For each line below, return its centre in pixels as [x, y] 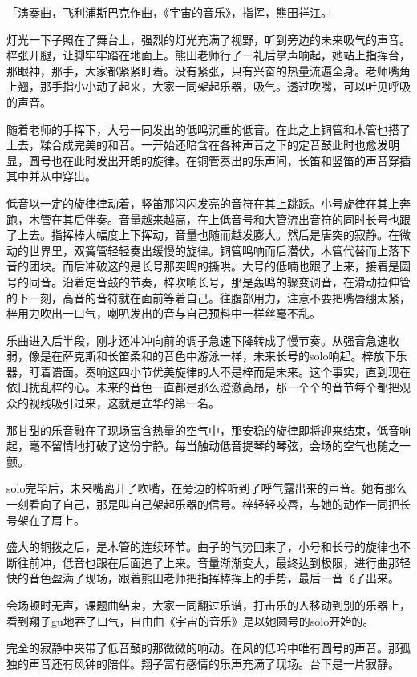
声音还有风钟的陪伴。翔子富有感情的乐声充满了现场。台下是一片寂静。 [214, 663]
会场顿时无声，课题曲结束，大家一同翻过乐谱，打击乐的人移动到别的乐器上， [208, 605]
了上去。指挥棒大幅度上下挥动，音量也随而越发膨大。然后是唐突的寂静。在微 [208, 235]
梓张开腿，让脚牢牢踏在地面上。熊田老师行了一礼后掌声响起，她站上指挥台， [208, 55]
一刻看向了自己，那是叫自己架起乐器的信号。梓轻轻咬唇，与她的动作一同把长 [208, 504]
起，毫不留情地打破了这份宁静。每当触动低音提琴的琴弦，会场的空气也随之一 [208, 446]
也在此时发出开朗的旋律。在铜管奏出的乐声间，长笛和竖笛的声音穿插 [231, 160]
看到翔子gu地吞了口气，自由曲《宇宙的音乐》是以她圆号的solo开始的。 [190, 620]
